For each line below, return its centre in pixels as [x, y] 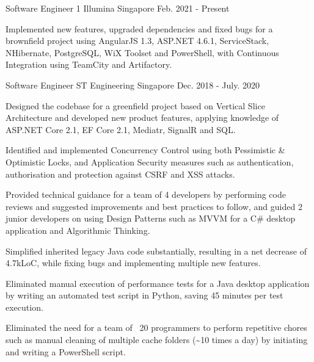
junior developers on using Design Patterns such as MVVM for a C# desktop [151, 218]
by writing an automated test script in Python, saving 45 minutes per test [144, 295]
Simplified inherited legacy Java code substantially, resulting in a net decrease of [156, 251]
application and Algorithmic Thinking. [78, 230]
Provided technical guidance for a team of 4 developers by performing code [146, 194]
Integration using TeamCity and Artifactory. [89, 64]
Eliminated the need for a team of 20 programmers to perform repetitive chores [156, 328]
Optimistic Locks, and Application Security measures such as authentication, [150, 161]
